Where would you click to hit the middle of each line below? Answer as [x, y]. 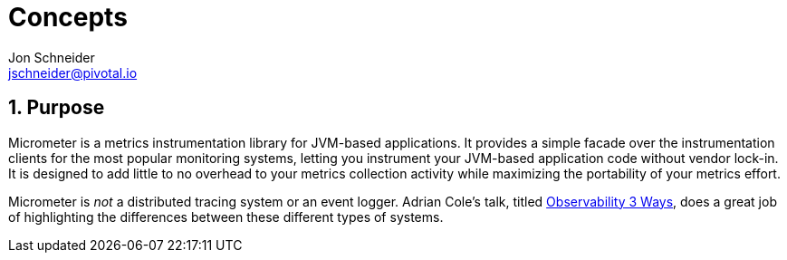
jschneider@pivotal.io [73, 72]
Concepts [68, 17]
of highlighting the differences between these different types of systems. [226, 217]
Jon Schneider [52, 57]
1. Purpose [57, 108]
